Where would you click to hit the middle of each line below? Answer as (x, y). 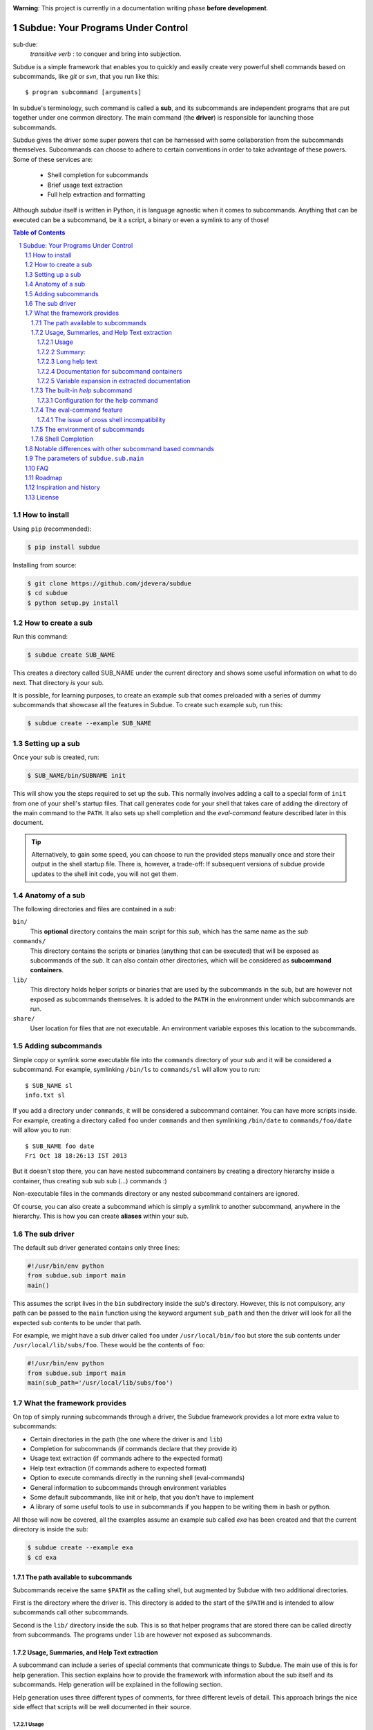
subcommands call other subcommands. (71, 1612)
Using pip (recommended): (52, 529)
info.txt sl (45, 1095)
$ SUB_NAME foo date (60, 1146)
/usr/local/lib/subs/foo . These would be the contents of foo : (109, 1345)
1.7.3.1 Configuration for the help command (97, 400)
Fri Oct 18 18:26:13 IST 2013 (76, 1155)
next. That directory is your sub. (58, 682)
